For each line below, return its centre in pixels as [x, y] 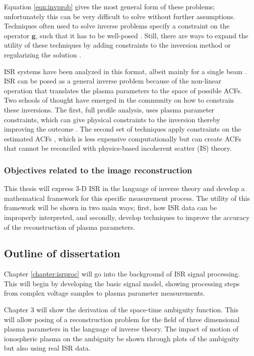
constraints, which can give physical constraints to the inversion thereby [112, 119]
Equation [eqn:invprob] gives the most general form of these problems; [110, 6]
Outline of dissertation [62, 253]
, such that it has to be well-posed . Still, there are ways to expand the [142, 35]
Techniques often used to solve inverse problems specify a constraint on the [117, 26]
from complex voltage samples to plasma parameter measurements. [104, 293]
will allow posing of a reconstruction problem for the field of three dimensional [122, 319]
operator [17, 35]
